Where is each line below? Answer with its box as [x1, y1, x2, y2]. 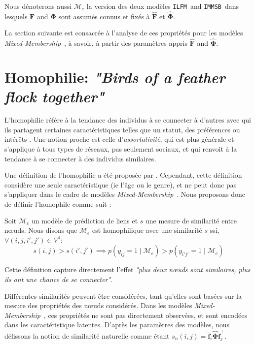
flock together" [4, 86, 105, 107]
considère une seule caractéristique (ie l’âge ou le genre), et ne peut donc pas [4, 179, 237, 189]
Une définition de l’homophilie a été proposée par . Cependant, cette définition [4, 170, 242, 180]
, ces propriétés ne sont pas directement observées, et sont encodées [43, 310, 247, 320]
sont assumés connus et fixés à [58, 11, 150, 21]
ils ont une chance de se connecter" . [4, 274, 113, 284]
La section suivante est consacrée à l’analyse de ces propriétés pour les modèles [4, 28, 243, 38]
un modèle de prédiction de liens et [31, 215, 138, 225]
